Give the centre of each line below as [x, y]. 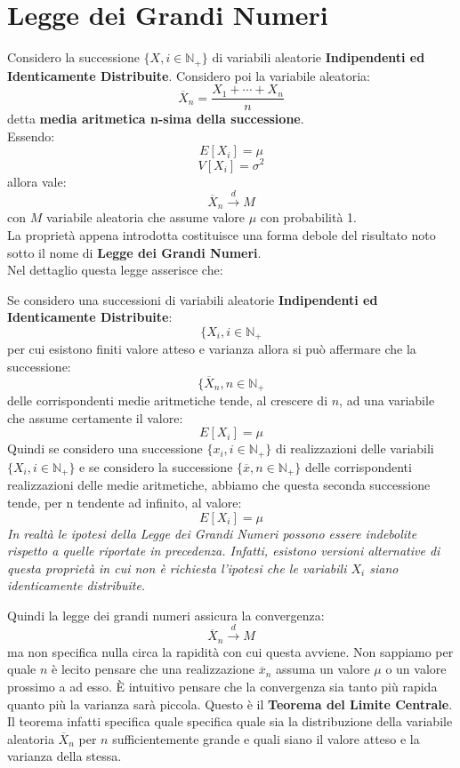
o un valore [416, 669]
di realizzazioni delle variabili [355, 448]
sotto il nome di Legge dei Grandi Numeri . [134, 252]
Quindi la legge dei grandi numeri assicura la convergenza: [166, 615]
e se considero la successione [156, 466]
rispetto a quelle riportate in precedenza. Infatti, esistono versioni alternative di [224, 551]
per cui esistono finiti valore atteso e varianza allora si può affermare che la [212, 349]
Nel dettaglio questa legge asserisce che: [115, 270]
